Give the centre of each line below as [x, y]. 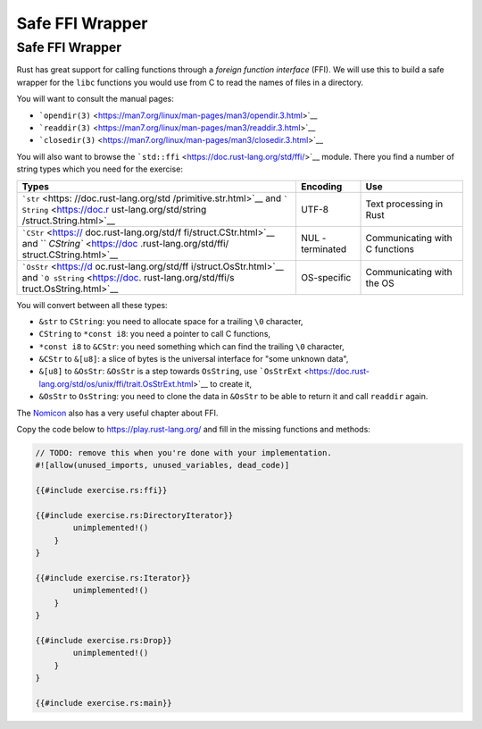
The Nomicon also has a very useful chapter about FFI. [117, 413]
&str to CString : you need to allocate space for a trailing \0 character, [171, 321]
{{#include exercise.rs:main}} [104, 703]
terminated [324, 248]
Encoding [321, 186]
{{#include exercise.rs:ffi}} [101, 490]
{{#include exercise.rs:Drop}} [104, 640]
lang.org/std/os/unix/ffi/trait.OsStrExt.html [116, 383]
